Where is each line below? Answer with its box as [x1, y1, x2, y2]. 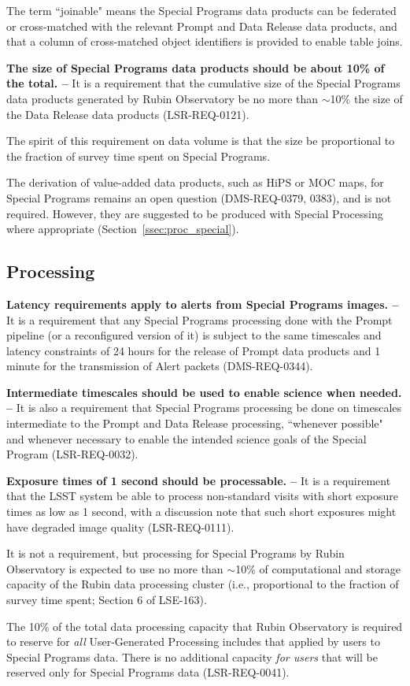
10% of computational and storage [235, 560, 401, 577]
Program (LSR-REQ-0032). [6, 446, 139, 462]
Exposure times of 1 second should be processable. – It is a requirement [6, 472, 391, 488]
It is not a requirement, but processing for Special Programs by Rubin [6, 545, 345, 562]
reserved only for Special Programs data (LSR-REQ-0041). [6, 664, 290, 680]
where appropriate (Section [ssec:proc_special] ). [6, 221, 239, 237]
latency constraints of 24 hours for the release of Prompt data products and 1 [6, 342, 381, 358]
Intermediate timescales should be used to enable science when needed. [6, 384, 402, 400]
